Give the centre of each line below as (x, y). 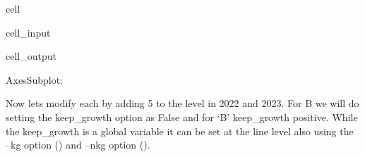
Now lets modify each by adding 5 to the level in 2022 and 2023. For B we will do (182, 103)
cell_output (31, 56)
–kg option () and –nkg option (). (78, 145)
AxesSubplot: (34, 79)
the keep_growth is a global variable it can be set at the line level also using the (180, 131)
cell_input (28, 32)
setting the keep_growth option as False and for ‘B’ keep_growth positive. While (182, 117)
